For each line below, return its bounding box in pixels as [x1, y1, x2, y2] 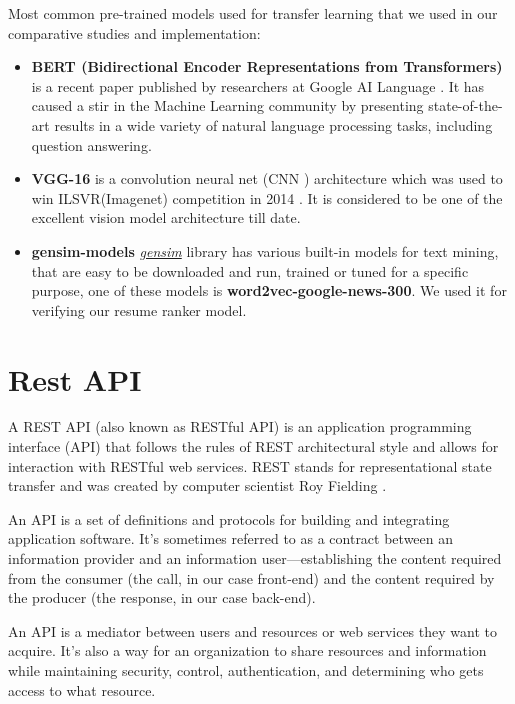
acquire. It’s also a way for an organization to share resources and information [8, 640, 487, 661]
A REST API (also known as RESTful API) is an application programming [8, 416, 472, 437]
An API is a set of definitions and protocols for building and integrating [8, 508, 450, 529]
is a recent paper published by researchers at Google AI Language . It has [31, 75, 485, 96]
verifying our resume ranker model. [31, 299, 247, 320]
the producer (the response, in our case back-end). [8, 587, 316, 608]
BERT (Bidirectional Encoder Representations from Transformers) [31, 56, 503, 77]
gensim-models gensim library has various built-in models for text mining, [31, 240, 499, 261]
